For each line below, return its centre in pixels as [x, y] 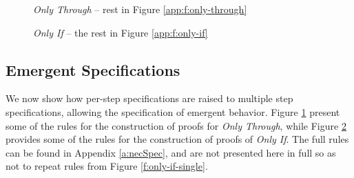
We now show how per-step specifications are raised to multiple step [149, 98]
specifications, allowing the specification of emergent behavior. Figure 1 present [173, 111]
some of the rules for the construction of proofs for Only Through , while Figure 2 [176, 125]
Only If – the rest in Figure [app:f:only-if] [121, 32]
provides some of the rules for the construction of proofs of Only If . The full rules [177, 139]
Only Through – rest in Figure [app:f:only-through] [140, 9]
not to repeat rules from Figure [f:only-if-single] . [107, 166]
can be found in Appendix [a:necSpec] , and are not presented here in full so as [171, 152]
